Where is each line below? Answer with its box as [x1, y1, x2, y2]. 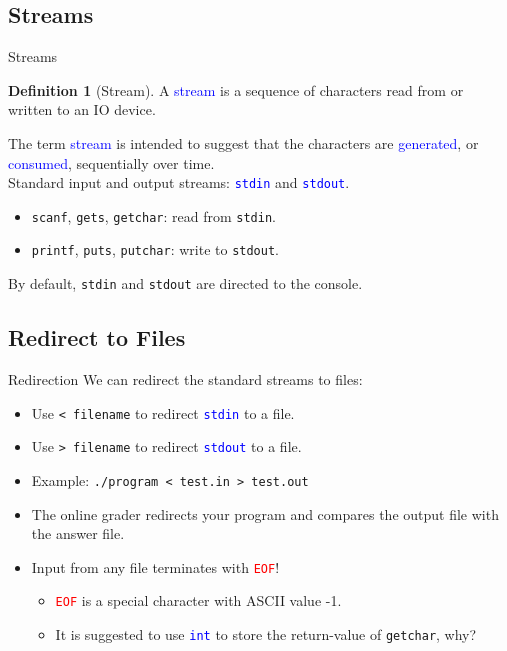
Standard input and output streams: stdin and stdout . [8, 172, 350, 193]
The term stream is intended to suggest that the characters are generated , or [8, 132, 479, 153]
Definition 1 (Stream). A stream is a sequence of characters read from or [8, 79, 464, 100]
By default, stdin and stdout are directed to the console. [8, 273, 363, 294]
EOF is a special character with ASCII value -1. [55, 590, 342, 611]
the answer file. [31, 523, 125, 544]
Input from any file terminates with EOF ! [31, 556, 280, 577]
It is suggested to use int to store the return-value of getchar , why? [55, 624, 477, 645]
